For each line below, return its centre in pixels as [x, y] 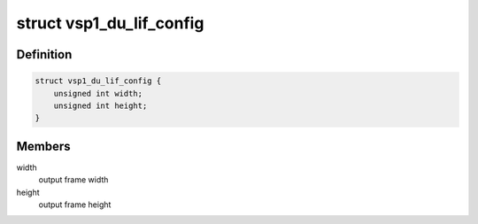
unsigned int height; [100, 105]
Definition [44, 54]
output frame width [73, 180]
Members [43, 146]
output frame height [75, 205]
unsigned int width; [98, 93]
